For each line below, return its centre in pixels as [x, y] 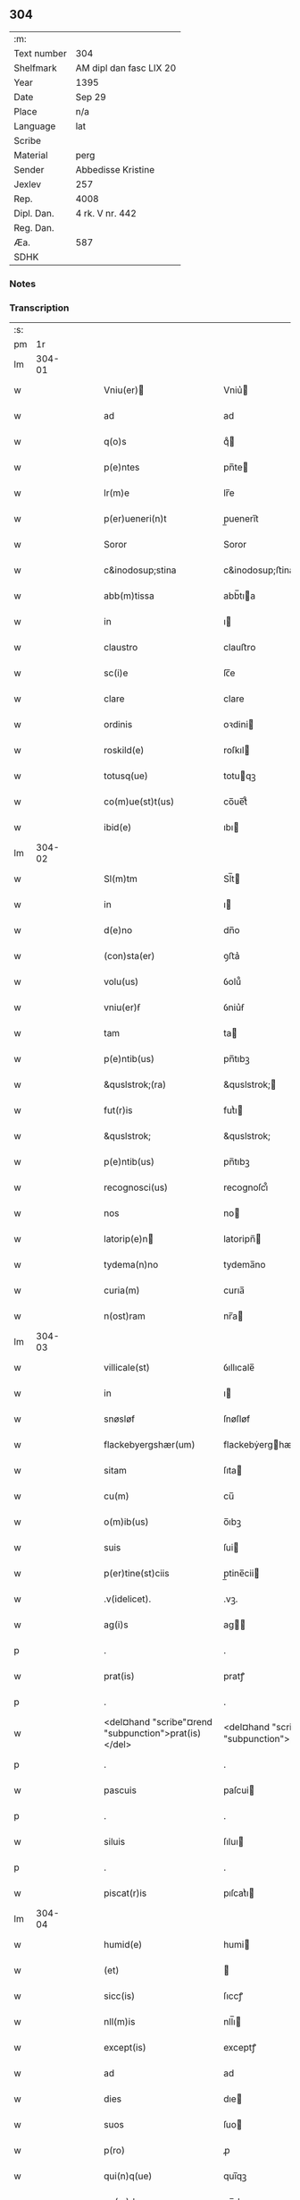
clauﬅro [239, 648]
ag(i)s [116, 1625]
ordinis [118, 725]
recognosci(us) [136, 1187]
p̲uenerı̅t [241, 519]
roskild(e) [124, 751]
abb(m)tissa [129, 596]
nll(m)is [120, 2022]
